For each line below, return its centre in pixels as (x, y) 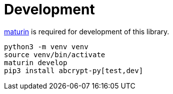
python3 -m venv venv (46, 47)
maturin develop (36, 62)
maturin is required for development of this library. (87, 31)
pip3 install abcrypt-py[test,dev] (74, 70)
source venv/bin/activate (55, 54)
